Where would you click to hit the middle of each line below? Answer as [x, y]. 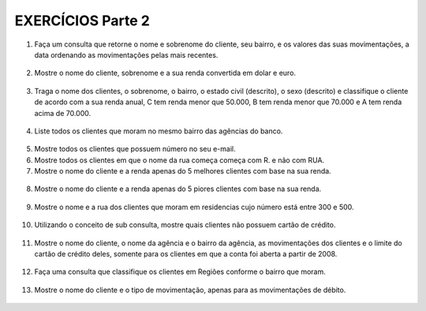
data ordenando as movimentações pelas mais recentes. [126, 54]
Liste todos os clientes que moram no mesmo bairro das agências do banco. [159, 131]
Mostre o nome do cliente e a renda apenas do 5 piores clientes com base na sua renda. [178, 189]
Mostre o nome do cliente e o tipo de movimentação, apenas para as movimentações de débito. [190, 290]
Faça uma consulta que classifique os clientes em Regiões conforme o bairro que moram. [180, 272]
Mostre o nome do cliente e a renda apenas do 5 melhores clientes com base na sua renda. [183, 171]
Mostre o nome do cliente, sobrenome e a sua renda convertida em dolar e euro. [165, 73]
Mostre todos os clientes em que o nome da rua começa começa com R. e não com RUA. [179, 160]
